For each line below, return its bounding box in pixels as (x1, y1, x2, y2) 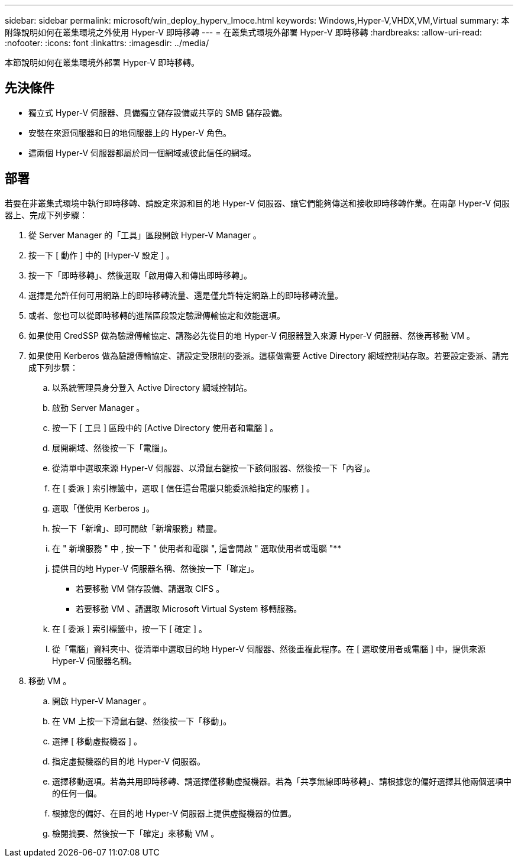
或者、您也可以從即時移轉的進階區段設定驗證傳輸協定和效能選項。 (28, 310, 285, 320)
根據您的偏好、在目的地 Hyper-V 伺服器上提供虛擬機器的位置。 (52, 808, 297, 818)
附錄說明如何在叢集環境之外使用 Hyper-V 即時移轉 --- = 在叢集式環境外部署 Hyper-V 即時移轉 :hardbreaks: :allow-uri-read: (5, 27, 483, 37)
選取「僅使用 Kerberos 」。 (52, 503, 154, 513)
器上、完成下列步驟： (5, 209, 88, 220)
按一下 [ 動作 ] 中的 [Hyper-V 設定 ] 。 (28, 249, 175, 260)
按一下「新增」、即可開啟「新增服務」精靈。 (52, 523, 222, 533)
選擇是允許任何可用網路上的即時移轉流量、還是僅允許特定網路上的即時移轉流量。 (28, 290, 343, 300)
